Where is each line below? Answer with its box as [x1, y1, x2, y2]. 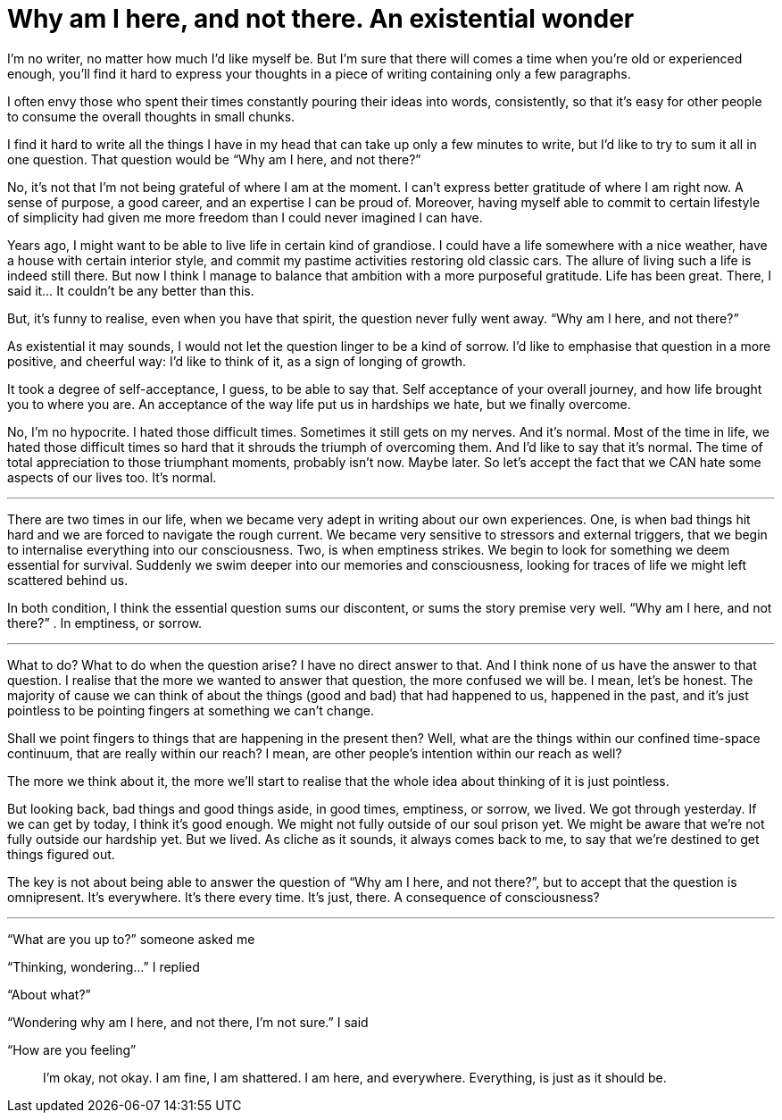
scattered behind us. [7, 572, 129, 588]
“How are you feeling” [7, 1041, 137, 1057]
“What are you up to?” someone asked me [7, 931, 255, 947]
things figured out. [7, 846, 115, 862]
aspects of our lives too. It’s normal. [7, 469, 217, 485]
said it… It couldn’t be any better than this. [7, 282, 254, 298]
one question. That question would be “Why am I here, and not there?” [7, 151, 421, 167]
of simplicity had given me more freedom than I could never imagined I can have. [7, 209, 483, 225]
